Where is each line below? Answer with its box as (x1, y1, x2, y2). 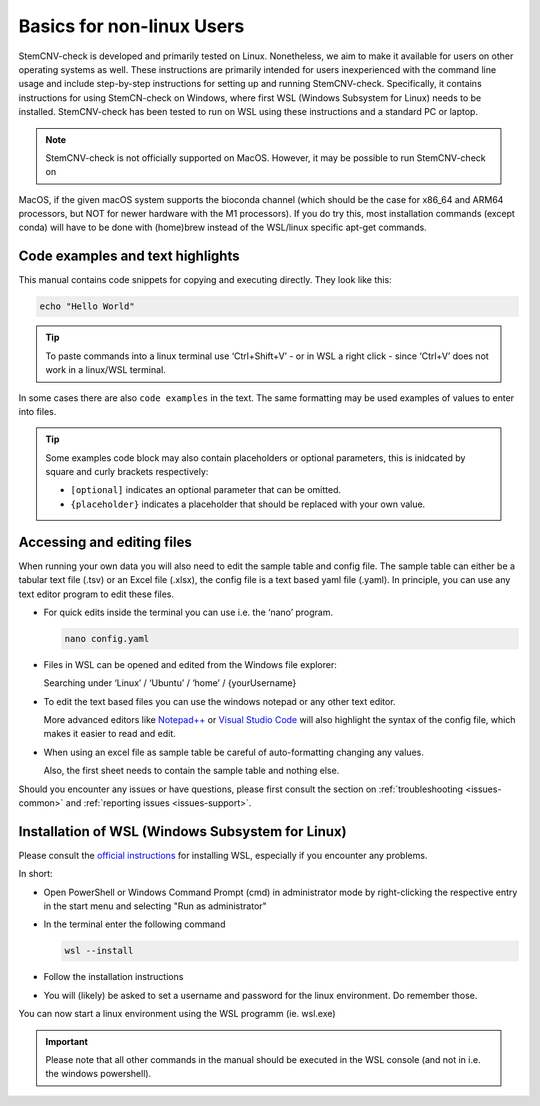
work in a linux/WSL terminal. (45, 364, 167, 376)
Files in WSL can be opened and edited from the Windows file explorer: (43, 658, 337, 670)
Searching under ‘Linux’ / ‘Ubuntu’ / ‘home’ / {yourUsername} (43, 677, 297, 689)
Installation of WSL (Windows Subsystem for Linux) (18, 823, 347, 840)
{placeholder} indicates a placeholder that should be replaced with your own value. (70, 498, 426, 510)
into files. (18, 405, 57, 417)
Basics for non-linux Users (18, 15, 245, 37)
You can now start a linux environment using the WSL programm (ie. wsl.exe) (18, 1008, 336, 1020)
